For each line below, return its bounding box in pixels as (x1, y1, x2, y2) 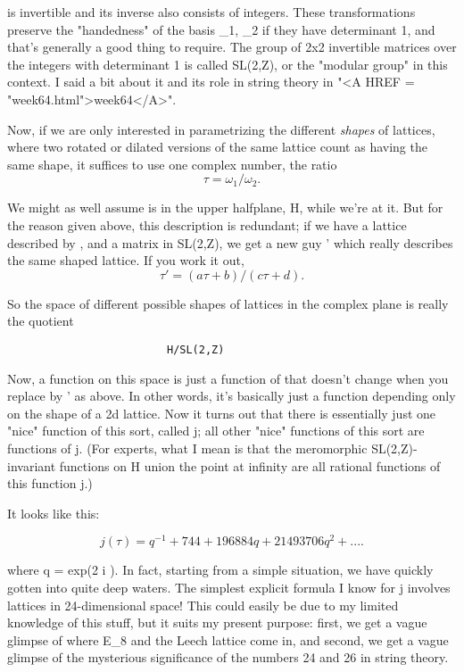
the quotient (7, 311, 74, 330)
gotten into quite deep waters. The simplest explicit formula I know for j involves (7, 577, 451, 596)
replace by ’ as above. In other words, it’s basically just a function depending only (7, 386, 456, 405)
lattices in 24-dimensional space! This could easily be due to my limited (7, 595, 399, 614)
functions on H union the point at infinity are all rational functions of (59, 456, 441, 475)
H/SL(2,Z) (166, 343, 225, 356)
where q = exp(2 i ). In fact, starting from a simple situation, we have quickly (7, 560, 434, 579)
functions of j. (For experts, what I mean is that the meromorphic (7, 438, 368, 457)
